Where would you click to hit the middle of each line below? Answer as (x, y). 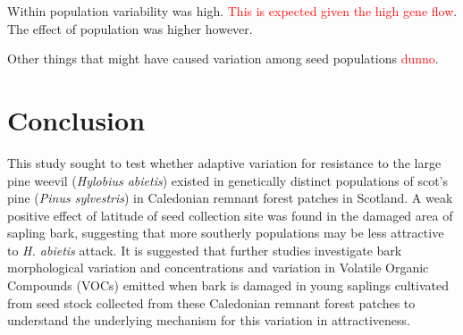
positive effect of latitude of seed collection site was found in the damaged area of (230, 215)
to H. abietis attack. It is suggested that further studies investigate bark (205, 250)
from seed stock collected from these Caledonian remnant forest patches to (211, 302)
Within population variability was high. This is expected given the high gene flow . (232, 11)
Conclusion (76, 119)
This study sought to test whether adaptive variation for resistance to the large (224, 162)
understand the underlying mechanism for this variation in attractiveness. (209, 320)
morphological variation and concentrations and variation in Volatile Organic (218, 268)
